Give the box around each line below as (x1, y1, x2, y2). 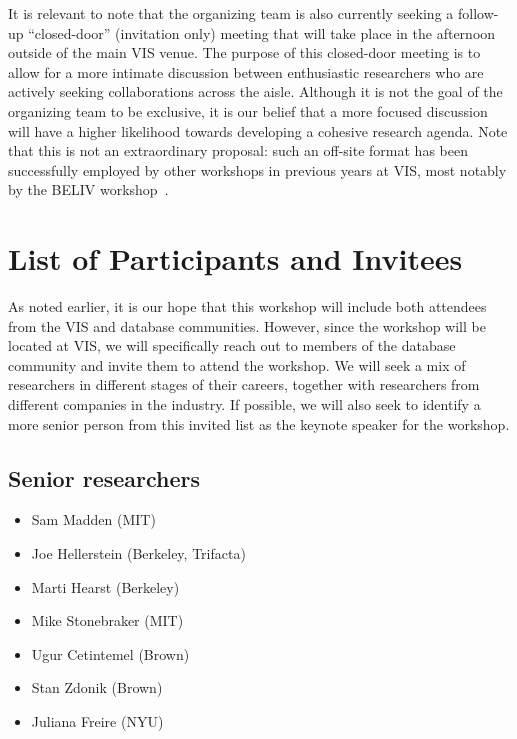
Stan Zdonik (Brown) (31, 677, 163, 698)
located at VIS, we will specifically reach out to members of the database (8, 335, 456, 356)
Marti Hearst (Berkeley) (31, 576, 180, 597)
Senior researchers (8, 462, 201, 493)
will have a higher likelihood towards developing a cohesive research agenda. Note (8, 120, 508, 141)
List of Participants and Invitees (8, 238, 463, 279)
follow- (457, 3, 499, 23)
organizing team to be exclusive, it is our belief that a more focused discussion (8, 100, 488, 121)
